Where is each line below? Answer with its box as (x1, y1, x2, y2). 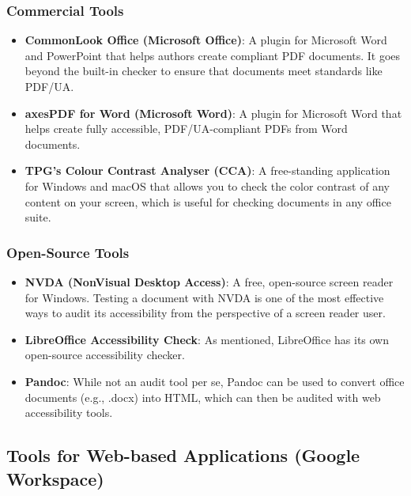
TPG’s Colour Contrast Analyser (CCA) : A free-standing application (25, 162, 390, 179)
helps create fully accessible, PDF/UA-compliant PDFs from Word (25, 120, 348, 137)
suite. (25, 209, 51, 225)
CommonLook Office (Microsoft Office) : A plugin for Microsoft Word (25, 32, 387, 48)
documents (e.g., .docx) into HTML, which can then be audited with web (25, 388, 381, 405)
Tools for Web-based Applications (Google (6, 443, 360, 468)
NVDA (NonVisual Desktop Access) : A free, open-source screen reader (25, 273, 394, 290)
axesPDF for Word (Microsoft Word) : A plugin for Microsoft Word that (25, 104, 402, 121)
